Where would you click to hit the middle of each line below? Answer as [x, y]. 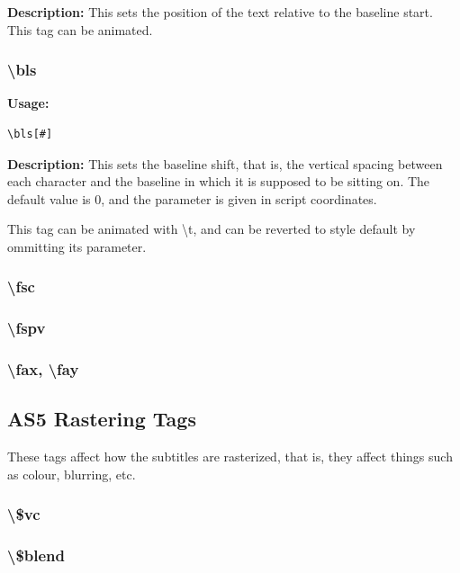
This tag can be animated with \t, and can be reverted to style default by [212, 229]
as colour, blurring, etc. [72, 474]
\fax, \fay [43, 369]
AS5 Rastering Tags [102, 419]
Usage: [28, 103]
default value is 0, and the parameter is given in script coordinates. [192, 198]
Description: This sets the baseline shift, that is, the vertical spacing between [225, 163]
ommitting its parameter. [77, 246]
